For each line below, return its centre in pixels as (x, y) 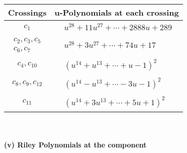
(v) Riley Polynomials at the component (75, 145)
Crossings (27, 12)
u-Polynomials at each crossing (117, 12)
